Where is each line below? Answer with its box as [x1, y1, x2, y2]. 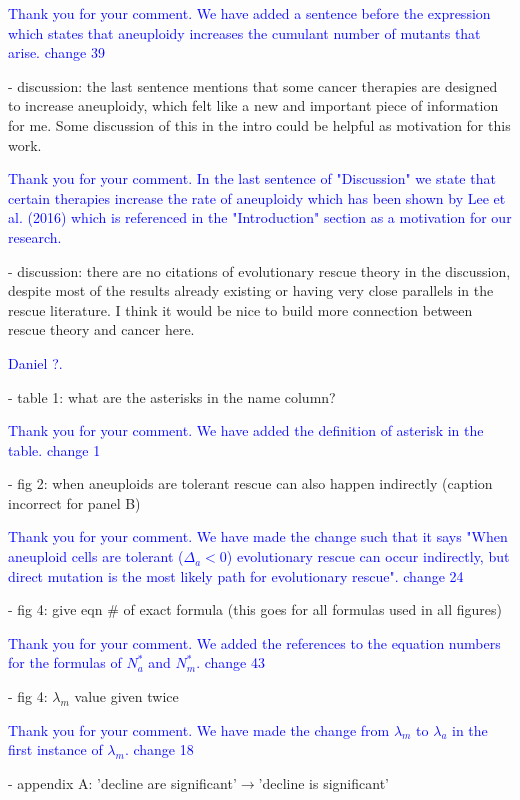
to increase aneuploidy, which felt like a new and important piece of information [8, 95, 499, 116]
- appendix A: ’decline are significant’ [8, 772, 237, 793]
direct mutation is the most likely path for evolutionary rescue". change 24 [8, 565, 464, 586]
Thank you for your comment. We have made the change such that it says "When [8, 526, 508, 547]
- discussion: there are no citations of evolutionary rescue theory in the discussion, [8, 260, 511, 281]
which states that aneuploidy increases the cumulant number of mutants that [8, 22, 481, 43]
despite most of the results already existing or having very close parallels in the [8, 280, 494, 301]
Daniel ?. [8, 352, 63, 373]
